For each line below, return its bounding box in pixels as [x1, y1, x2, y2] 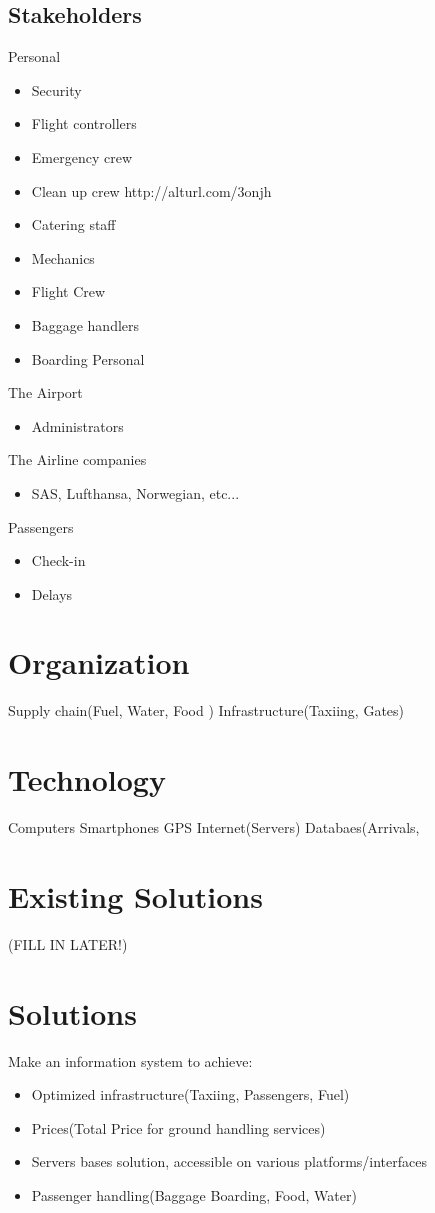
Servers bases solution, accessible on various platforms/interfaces [31, 1151, 427, 1172]
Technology [8, 759, 166, 800]
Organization [8, 642, 190, 683]
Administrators [31, 415, 124, 436]
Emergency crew [31, 146, 132, 167]
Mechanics [31, 247, 95, 268]
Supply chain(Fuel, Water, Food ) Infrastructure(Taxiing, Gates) [8, 700, 405, 721]
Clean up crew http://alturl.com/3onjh [31, 180, 272, 201]
